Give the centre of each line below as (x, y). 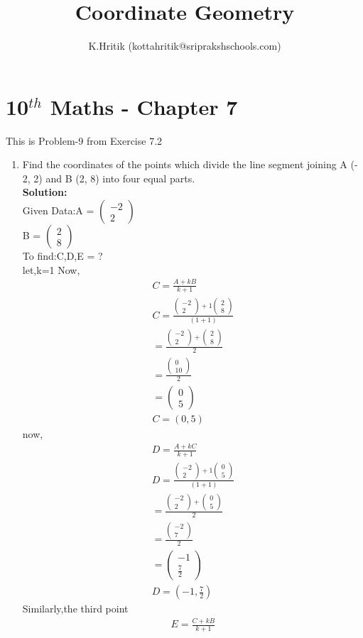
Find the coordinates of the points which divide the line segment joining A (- (190, 164)
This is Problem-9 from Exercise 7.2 (84, 140)
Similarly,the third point (75, 609)
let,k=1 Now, (51, 269)
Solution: (45, 192)
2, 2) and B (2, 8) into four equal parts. (109, 178)
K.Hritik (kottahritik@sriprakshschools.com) (185, 46)
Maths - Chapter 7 (144, 106)
